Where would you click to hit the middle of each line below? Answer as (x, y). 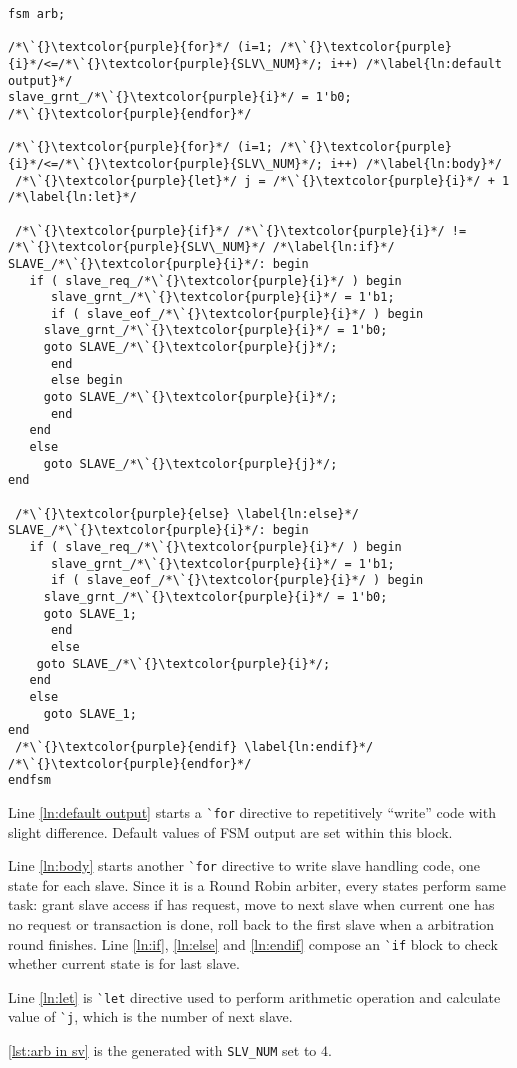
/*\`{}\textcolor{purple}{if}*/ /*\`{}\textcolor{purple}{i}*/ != (241, 230)
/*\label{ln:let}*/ (72, 197)
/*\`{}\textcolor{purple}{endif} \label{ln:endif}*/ (194, 746)
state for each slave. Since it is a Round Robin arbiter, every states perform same (257, 884)
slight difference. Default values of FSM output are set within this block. (230, 831)
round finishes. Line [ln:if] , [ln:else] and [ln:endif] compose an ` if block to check (253, 943)
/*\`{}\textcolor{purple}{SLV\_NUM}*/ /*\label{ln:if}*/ (201, 247)
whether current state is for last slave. (124, 963)
